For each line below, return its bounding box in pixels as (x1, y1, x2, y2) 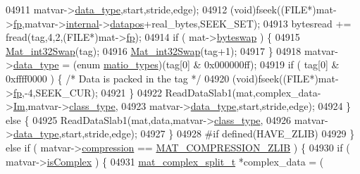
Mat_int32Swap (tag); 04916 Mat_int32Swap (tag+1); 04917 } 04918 (6, 43, 302, 58)
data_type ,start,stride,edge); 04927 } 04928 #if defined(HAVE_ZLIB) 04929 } (13, 126, 355, 141)
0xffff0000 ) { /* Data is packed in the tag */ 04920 (6, 70, 230, 85)
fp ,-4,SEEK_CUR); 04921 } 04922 (13, 85, 162, 99)
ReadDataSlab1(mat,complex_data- (165, 85, 321, 99)
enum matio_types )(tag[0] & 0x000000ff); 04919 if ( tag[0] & (77, 57, 340, 72)
